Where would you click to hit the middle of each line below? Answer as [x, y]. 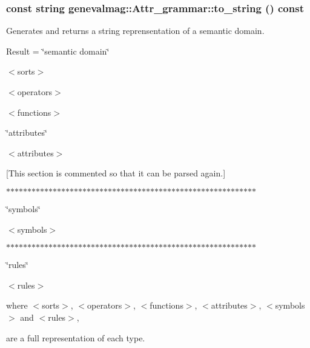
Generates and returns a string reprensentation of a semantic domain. [135, 31]
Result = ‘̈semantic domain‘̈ [58, 51]
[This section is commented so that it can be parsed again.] [116, 173]
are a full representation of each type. [76, 337]
